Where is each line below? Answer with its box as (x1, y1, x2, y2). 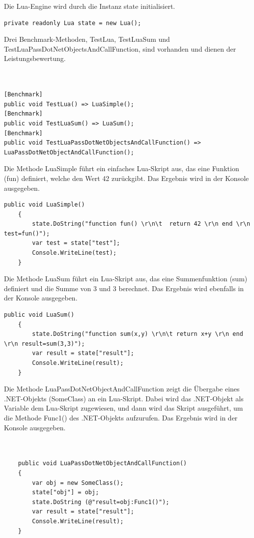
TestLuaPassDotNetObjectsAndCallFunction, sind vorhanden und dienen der (4, 43, 236, 54)
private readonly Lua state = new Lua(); (4, 19, 141, 27)
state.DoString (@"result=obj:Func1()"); (32, 498, 169, 506)
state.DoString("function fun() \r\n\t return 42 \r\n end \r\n (32, 220, 251, 228)
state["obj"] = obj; (32, 489, 99, 496)
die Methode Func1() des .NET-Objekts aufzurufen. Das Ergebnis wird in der (4, 412, 238, 422)
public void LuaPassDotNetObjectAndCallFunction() (18, 460, 187, 467)
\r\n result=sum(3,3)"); (4, 340, 85, 347)
